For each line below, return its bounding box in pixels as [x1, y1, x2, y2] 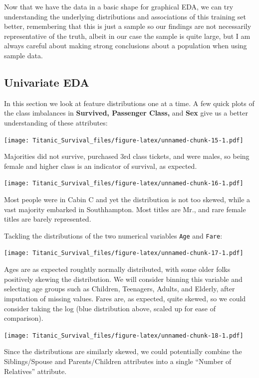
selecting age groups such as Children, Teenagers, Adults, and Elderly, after [4, 283, 235, 294]
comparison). [4, 313, 43, 323]
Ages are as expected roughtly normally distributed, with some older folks [4, 264, 231, 274]
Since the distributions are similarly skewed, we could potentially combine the [4, 346, 242, 357]
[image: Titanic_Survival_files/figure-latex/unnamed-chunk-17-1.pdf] [4, 250, 244, 257]
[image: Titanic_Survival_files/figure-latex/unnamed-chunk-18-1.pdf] [4, 332, 244, 339]
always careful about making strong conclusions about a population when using [4, 40, 247, 51]
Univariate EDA [4, 74, 89, 90]
